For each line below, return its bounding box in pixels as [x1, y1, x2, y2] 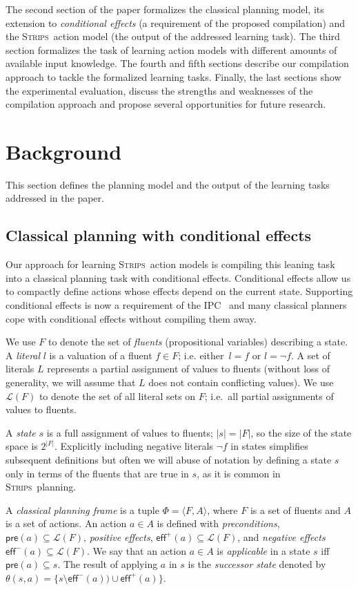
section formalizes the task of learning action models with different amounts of [6, 42, 337, 57]
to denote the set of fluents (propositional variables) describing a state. [48, 334, 348, 349]
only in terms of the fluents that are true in [6, 466, 189, 480]
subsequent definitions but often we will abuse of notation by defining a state [6, 452, 332, 466]
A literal [6, 348, 41, 362]
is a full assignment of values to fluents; [46, 425, 213, 439]
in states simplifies [230, 439, 308, 453]
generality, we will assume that [6, 375, 136, 390]
